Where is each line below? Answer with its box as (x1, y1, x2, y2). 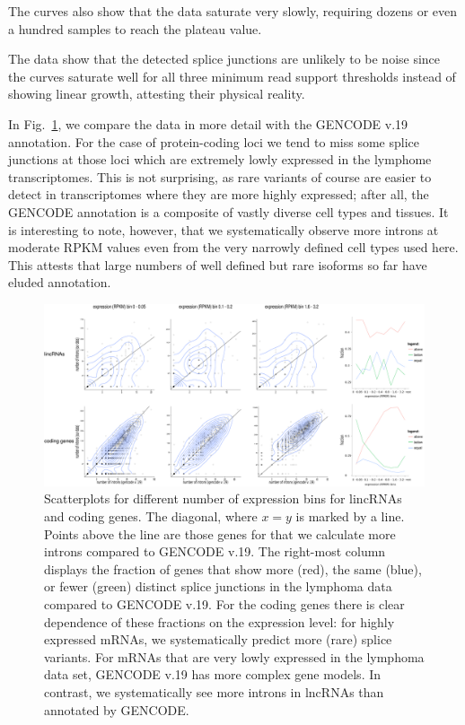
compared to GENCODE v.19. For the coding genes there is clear (44, 594, 405, 613)
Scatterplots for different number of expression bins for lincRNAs (44, 489, 402, 508)
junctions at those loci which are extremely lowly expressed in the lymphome (8, 150, 432, 169)
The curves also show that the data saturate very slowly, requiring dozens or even (8, 2, 457, 20)
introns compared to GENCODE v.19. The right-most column (44, 542, 386, 561)
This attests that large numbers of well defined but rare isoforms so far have (8, 255, 427, 274)
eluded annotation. (8, 273, 111, 292)
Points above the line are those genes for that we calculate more (44, 524, 396, 543)
